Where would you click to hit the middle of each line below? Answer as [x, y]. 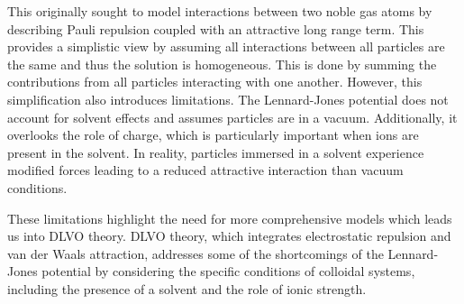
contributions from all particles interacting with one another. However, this [215, 82]
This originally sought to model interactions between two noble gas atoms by [220, 11]
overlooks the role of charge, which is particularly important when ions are [213, 135]
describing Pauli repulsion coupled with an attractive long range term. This [216, 28]
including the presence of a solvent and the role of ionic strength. [187, 288]
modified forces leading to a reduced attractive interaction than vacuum [205, 170]
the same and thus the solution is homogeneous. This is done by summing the [222, 64]
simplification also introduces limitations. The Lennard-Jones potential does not [228, 99]
